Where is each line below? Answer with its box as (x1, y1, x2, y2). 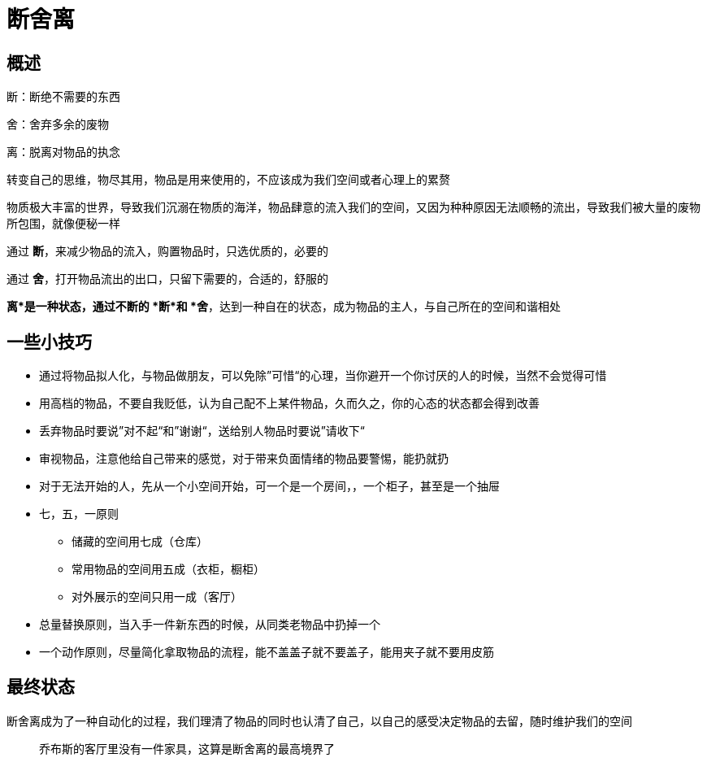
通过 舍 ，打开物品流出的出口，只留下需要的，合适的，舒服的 (7, 272, 328, 286)
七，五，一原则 (39, 507, 119, 521)
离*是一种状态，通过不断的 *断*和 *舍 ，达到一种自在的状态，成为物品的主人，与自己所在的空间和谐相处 (7, 299, 561, 314)
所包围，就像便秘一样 (7, 216, 120, 231)
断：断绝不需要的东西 (7, 89, 120, 104)
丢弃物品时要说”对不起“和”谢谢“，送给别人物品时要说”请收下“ (39, 424, 365, 438)
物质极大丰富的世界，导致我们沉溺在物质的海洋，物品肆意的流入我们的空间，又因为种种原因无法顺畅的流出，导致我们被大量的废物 (7, 200, 700, 215)
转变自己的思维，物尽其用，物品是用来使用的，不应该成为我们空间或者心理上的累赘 (7, 172, 450, 187)
